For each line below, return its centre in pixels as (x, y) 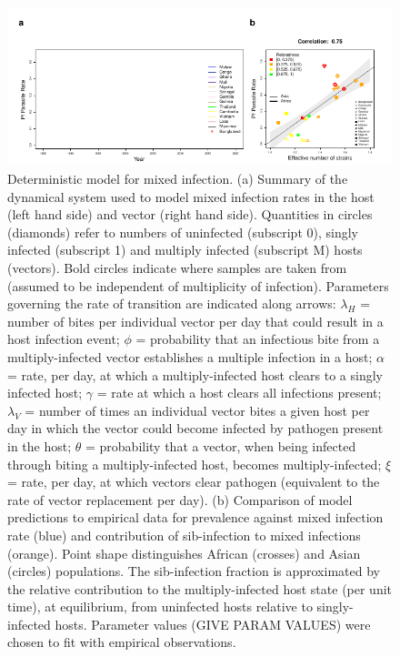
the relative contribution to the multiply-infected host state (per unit (200, 588)
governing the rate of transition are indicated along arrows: (172, 303)
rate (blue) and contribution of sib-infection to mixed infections (184, 535)
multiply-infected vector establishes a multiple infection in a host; (190, 356)
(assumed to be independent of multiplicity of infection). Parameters (198, 285)
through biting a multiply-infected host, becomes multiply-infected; (195, 464)
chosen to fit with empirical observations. (122, 642)
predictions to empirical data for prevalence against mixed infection (195, 517)
